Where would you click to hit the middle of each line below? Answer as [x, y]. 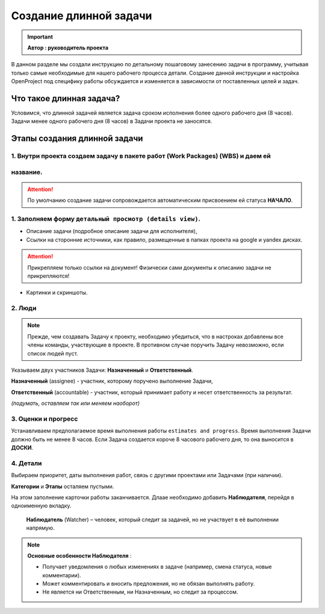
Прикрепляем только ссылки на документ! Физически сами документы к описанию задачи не [149, 268]
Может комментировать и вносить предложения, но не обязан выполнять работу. [149, 584]
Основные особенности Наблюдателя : [79, 556]
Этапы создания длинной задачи [77, 139]
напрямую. [40, 528]
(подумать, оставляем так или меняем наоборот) [76, 403]
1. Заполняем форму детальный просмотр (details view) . [106, 219]
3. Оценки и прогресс [45, 419]
